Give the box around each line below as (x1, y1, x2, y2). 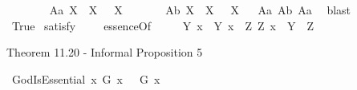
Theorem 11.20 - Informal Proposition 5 (6, 44, 203, 61)
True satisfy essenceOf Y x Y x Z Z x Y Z (11, 17, 314, 33)
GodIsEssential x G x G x (11, 70, 160, 87)
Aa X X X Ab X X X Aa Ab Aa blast (49, 2, 351, 18)
